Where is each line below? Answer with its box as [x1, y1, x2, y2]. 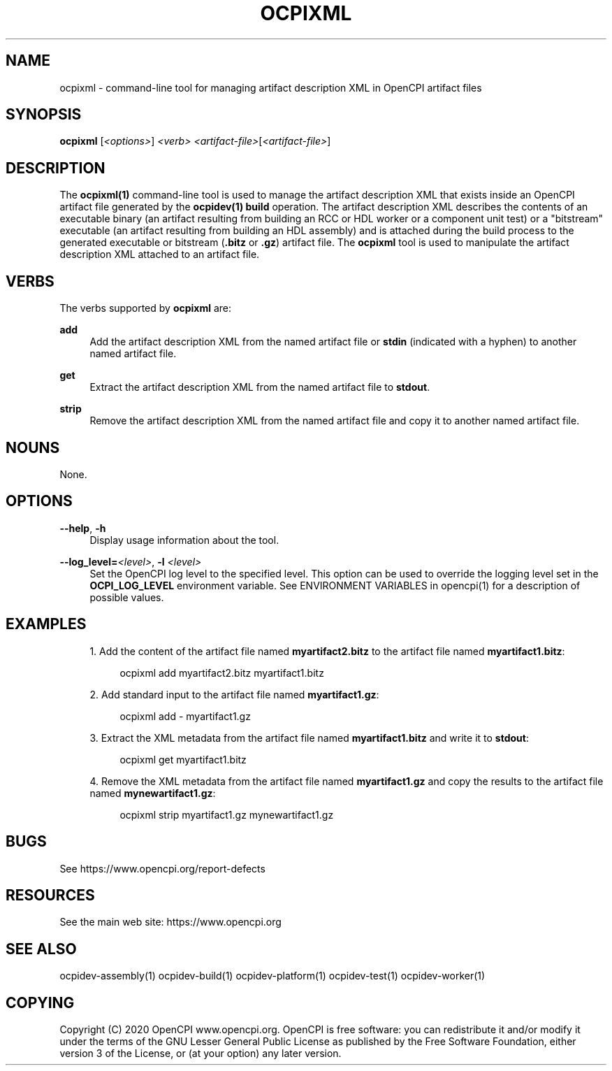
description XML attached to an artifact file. [59, 248, 260, 261]
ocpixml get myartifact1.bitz [119, 753, 247, 765]
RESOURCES [6, 886, 95, 904]
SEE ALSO [6, 940, 77, 958]
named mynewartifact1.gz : [89, 786, 216, 799]
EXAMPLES [6, 615, 87, 633]
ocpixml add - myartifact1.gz [119, 710, 251, 722]
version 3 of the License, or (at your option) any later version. [59, 1047, 342, 1060]
